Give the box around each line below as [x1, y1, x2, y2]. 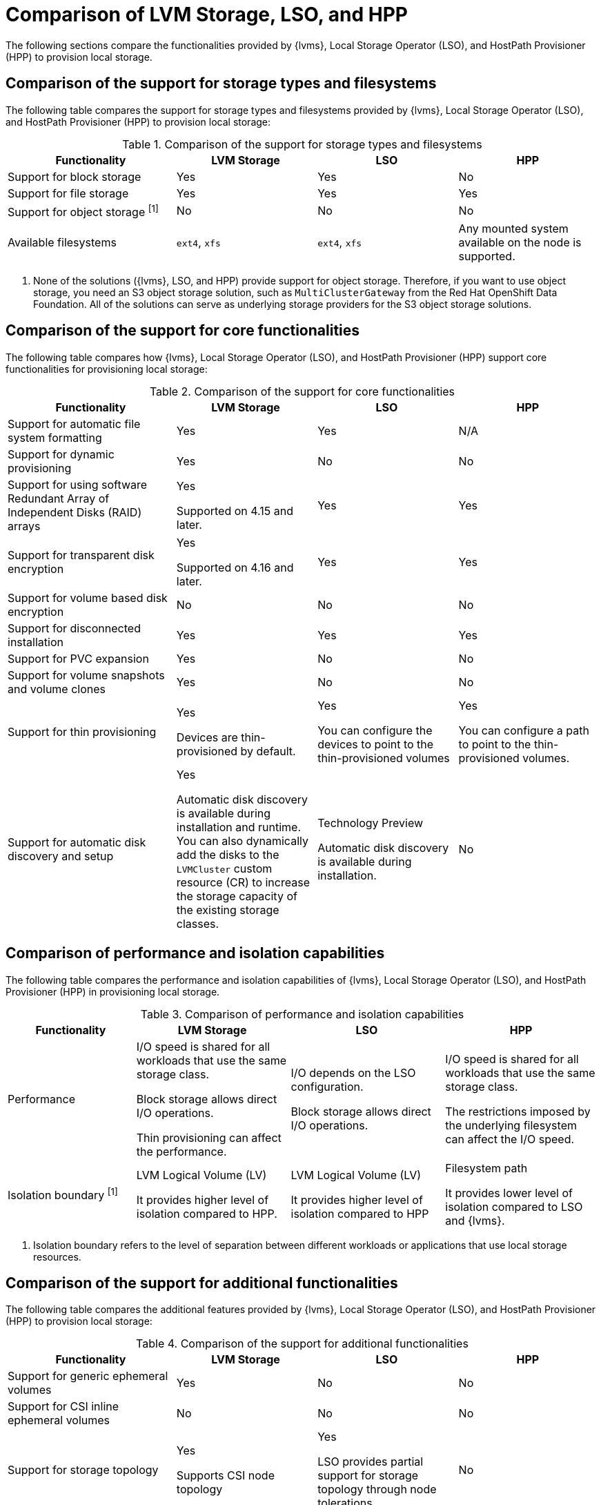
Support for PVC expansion [8, 651, 149, 666]
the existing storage [176, 902, 279, 917]
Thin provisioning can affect [136, 1130, 282, 1145]
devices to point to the [317, 737, 434, 751]
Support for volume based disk [8, 590, 168, 605]
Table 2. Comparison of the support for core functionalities [149, 384, 455, 398]
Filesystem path [445, 1161, 528, 1175]
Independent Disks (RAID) [8, 505, 142, 519]
